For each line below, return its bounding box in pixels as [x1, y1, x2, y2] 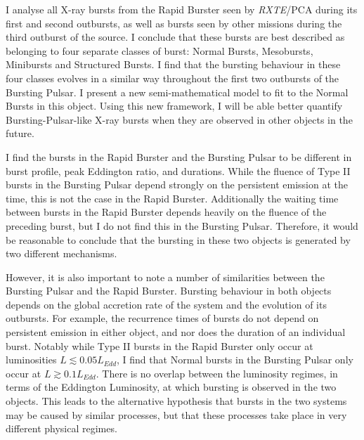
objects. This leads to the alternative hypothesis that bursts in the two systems [6, 394, 347, 408]
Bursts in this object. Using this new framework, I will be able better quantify [6, 98, 343, 113]
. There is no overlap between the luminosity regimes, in [96, 365, 338, 380]
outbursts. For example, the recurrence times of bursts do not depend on [6, 311, 319, 325]
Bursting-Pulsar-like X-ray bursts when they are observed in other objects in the [6, 112, 353, 127]
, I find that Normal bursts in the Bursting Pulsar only [117, 352, 353, 367]
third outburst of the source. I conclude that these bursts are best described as [6, 30, 345, 44]
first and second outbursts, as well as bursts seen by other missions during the [6, 15, 342, 30]
